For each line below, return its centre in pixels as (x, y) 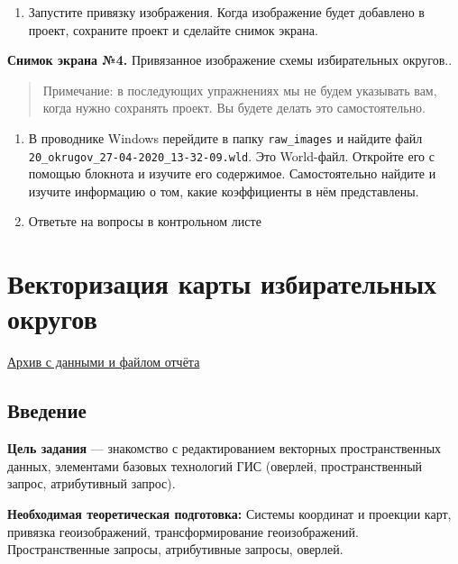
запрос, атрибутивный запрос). (92, 483)
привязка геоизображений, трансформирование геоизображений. (183, 531)
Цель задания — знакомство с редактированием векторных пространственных (224, 448)
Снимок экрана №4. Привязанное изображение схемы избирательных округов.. (230, 60)
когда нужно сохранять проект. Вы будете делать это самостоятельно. (234, 108)
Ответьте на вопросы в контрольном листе (145, 221)
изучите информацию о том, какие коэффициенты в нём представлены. (224, 191)
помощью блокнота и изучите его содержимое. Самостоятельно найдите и (232, 173)
